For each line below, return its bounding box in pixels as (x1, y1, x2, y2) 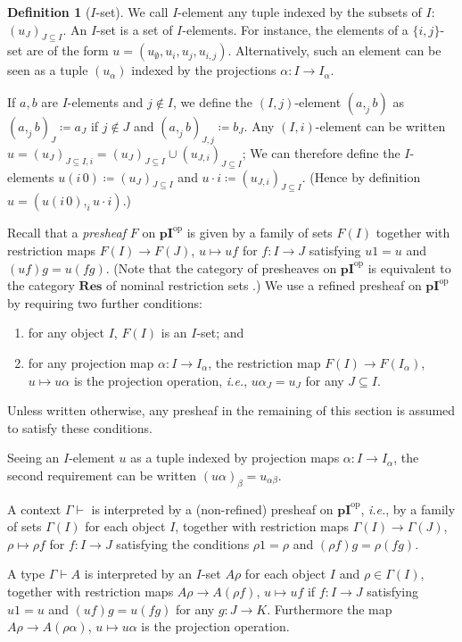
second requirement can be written (7, 465, 197, 484)
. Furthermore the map (267, 599, 392, 618)
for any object (28, 323, 105, 342)
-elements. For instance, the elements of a (182, 20, 408, 38)
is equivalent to (367, 258, 451, 277)
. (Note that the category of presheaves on (105, 258, 337, 277)
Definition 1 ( (7, 3, 91, 21)
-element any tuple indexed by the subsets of (177, 3, 422, 21)
